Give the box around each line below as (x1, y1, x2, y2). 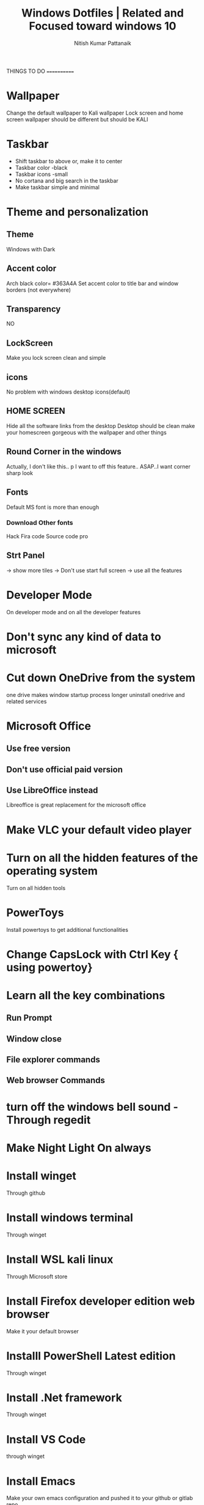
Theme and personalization (6, 205, 148, 219)
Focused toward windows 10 (29, 19, 177, 33)
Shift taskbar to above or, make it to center (15, 157, 123, 165)
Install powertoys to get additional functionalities (6, 926, 128, 933)
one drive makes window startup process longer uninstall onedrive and (6, 691, 185, 698)
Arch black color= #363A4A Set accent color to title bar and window (6, 280, 179, 287)
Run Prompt (6, 1013, 53, 1023)
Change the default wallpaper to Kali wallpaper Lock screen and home (6, 109, 183, 116)
